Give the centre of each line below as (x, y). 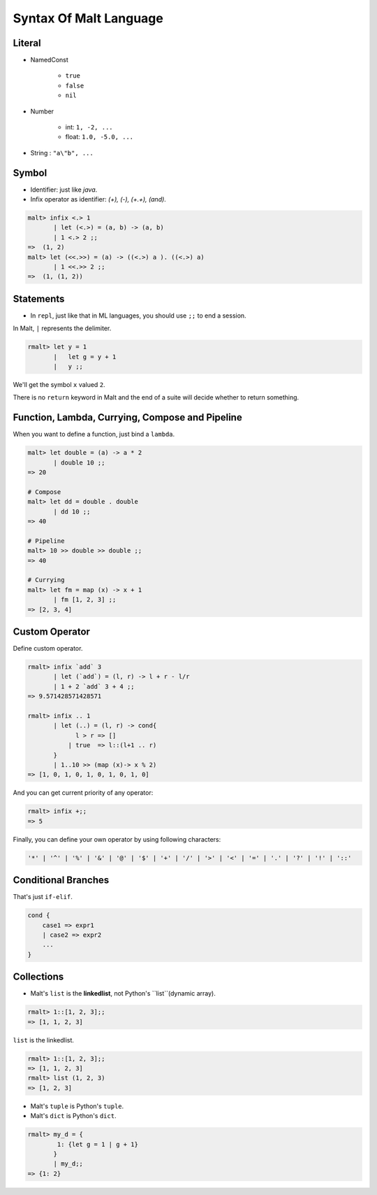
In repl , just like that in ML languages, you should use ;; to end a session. (139, 316)
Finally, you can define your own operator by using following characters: (117, 839)
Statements (39, 298)
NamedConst (50, 60)
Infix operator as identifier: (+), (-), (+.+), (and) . (98, 199)
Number (42, 111)
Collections (38, 977)
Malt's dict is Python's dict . (73, 1116)
